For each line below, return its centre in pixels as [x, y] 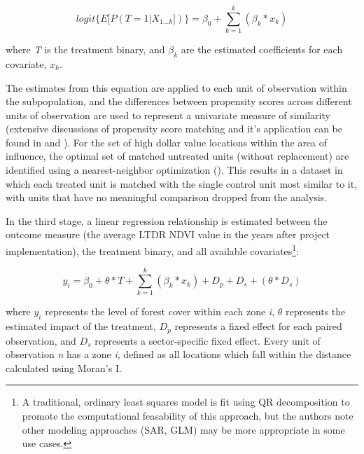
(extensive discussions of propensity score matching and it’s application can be [174, 129]
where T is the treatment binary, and [85, 49]
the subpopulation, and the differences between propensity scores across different [179, 101]
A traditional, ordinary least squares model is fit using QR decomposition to [186, 402]
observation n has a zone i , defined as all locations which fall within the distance [178, 354]
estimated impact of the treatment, [81, 326]
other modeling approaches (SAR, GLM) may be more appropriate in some [183, 429]
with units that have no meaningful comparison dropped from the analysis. [166, 197]
